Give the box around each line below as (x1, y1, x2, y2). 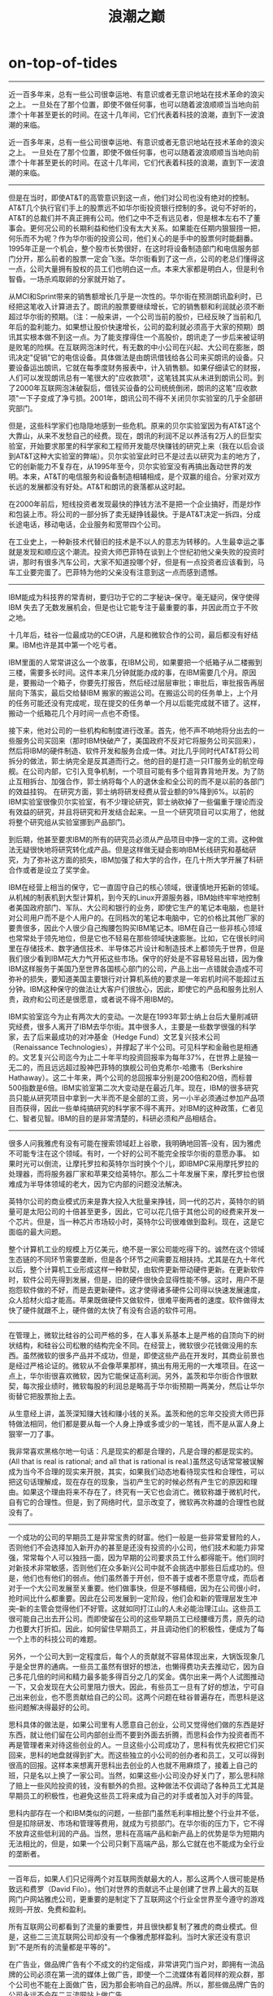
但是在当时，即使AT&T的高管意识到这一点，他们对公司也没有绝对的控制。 (8, 192, 254, 202)
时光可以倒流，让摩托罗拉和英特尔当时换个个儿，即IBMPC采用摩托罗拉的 (15, 1158, 259, 1169)
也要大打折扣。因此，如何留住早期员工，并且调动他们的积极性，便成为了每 (15, 1624, 265, 1634)
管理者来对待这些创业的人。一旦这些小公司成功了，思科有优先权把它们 (22, 1739, 258, 1749)
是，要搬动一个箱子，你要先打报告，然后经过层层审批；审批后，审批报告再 (8, 678, 258, 687)
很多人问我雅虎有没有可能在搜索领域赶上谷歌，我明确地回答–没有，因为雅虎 (8, 1138, 262, 1148)
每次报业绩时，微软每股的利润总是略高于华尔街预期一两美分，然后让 (22, 1381, 250, 1391)
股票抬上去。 (36, 1391, 80, 1401)
